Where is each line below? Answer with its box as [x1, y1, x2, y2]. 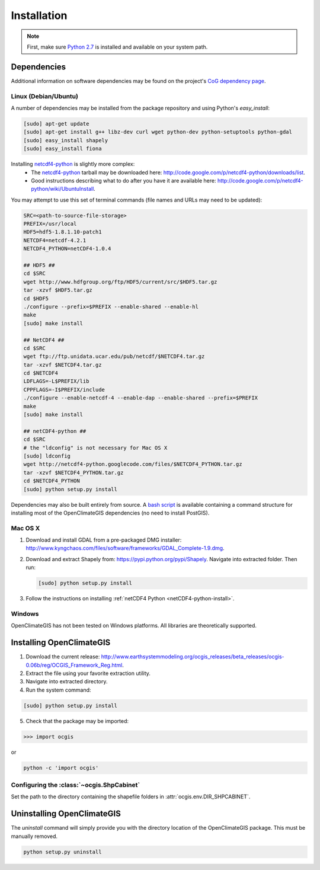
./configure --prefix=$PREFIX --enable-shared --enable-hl [23, 303, 199, 310]
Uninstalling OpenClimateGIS [11, 809, 121, 819]
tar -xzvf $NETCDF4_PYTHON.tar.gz [23, 469, 124, 476]
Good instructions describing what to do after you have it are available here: [31, 177, 216, 184]
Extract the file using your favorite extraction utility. [25, 670, 151, 677]
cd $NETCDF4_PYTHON [23, 478, 80, 484]
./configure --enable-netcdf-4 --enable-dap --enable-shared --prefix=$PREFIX [23, 395, 258, 401]
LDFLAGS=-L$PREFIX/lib [23, 378, 89, 385]
